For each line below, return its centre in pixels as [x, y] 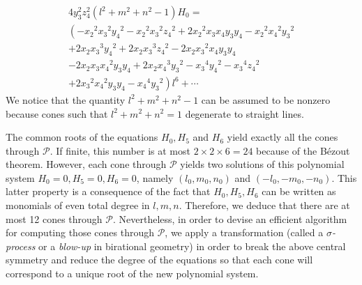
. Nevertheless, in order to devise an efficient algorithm [230, 218]
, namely [155, 177]
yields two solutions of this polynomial [262, 164]
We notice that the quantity [66, 99]
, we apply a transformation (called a [244, 232]
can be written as [299, 191]
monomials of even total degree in [78, 205]
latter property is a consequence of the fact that [108, 191]
